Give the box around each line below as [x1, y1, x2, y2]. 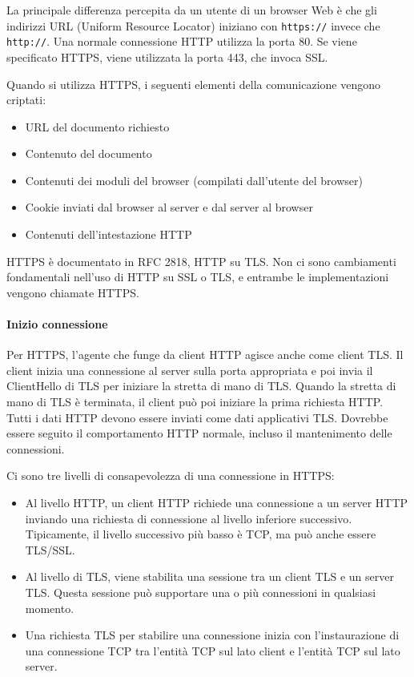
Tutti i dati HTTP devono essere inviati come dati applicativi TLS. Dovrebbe [6, 409, 388, 425]
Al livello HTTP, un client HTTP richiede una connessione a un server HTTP [25, 494, 408, 510]
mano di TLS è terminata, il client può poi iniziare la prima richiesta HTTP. [6, 393, 384, 410]
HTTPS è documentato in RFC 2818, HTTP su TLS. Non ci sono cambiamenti [6, 252, 396, 269]
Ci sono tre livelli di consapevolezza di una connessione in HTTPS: [6, 467, 335, 484]
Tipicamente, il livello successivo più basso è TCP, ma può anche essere [25, 526, 376, 542]
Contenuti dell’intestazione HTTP [25, 226, 192, 243]
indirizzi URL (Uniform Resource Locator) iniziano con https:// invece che [6, 17, 380, 34]
